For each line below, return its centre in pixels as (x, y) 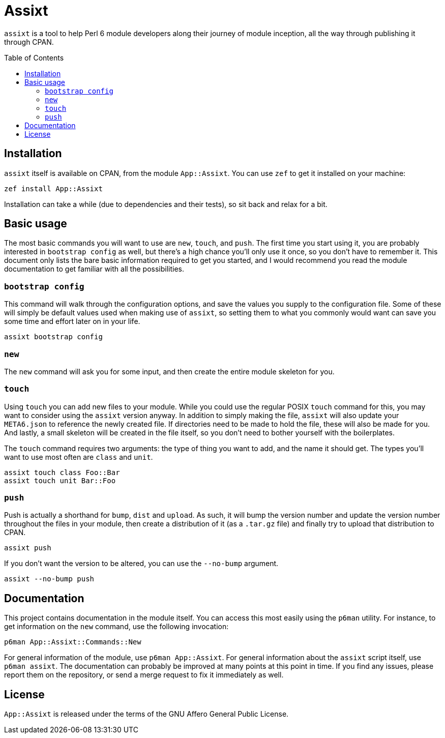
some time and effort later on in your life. (72, 321)
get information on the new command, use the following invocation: (116, 627)
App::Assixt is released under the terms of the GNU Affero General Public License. (146, 714)
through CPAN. (29, 42)
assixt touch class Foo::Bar (62, 472)
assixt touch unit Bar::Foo (60, 480)
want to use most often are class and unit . (79, 457)
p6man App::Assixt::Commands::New (73, 642)
